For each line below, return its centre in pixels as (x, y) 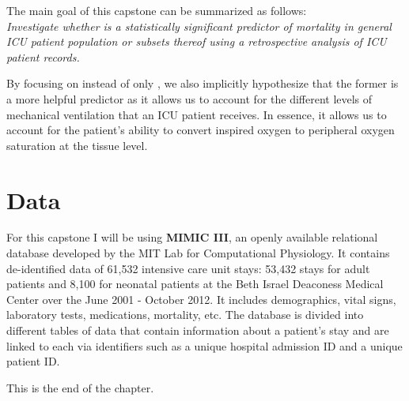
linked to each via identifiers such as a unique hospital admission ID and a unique (204, 345)
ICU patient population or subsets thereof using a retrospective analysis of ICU (197, 41)
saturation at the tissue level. (77, 145)
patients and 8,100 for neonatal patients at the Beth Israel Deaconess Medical (195, 284)
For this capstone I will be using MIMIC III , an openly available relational (192, 237)
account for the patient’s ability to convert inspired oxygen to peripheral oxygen (201, 130)
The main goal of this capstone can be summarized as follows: (157, 10)
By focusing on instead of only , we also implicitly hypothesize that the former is (203, 83)
